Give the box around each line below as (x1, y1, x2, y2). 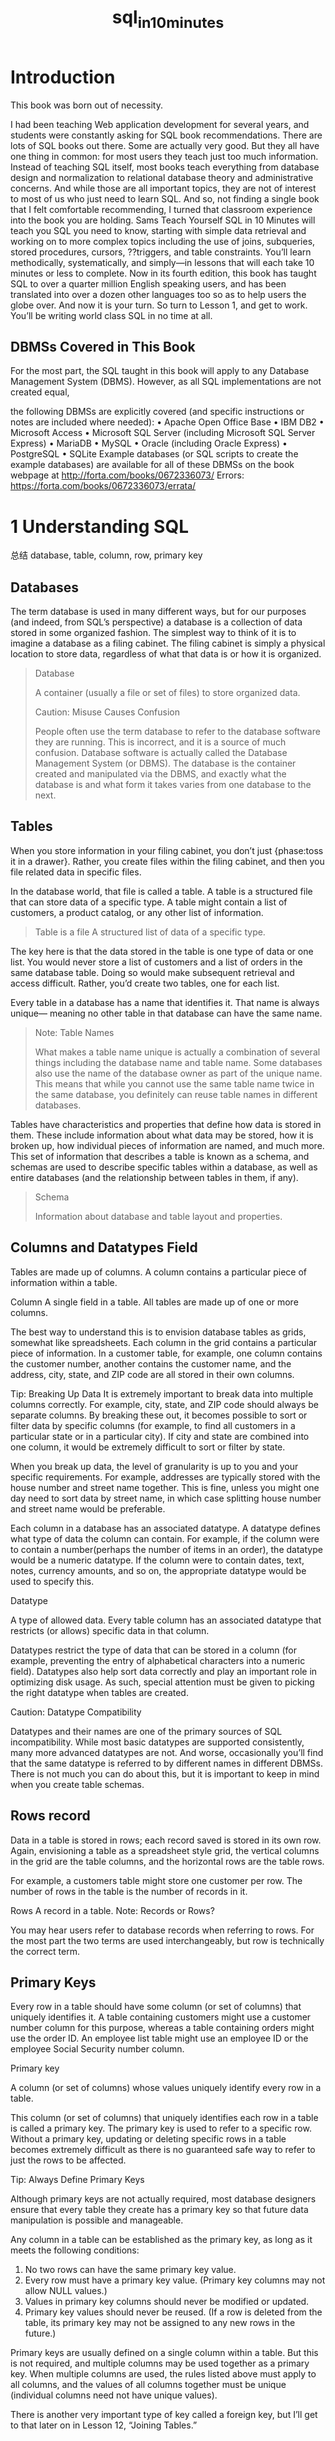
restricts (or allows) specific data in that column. (10, 1624, 210, 1636)
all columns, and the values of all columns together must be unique (10, 2379, 287, 2391)
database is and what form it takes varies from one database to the (34, 779, 312, 791)
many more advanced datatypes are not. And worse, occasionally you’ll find (10, 1746, 324, 1758)
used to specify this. (10, 1575, 95, 1587)
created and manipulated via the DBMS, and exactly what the (34, 768, 287, 780)
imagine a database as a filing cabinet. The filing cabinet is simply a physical (10, 637, 326, 650)
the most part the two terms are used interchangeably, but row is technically (10, 1934, 325, 1946)
